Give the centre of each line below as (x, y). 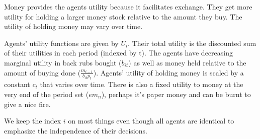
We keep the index (33, 121)
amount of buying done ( (42, 72)
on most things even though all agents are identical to (151, 121)
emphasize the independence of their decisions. (76, 130)
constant (17, 84)
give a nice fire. (27, 104)
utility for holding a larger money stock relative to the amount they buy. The (123, 16)
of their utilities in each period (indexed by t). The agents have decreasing (118, 53)
